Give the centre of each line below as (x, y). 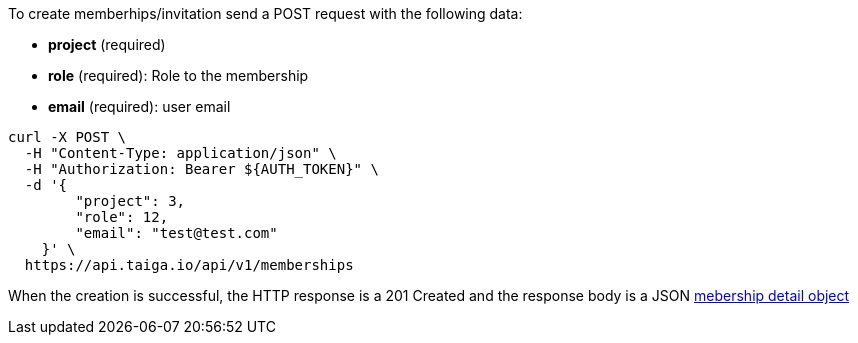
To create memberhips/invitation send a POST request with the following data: (265, 13)
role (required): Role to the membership (178, 75)
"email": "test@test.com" (176, 233)
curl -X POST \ (67, 137)
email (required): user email (139, 106)
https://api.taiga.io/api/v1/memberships (189, 265)
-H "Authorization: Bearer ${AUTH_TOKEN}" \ (201, 169)
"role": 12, (122, 217)
